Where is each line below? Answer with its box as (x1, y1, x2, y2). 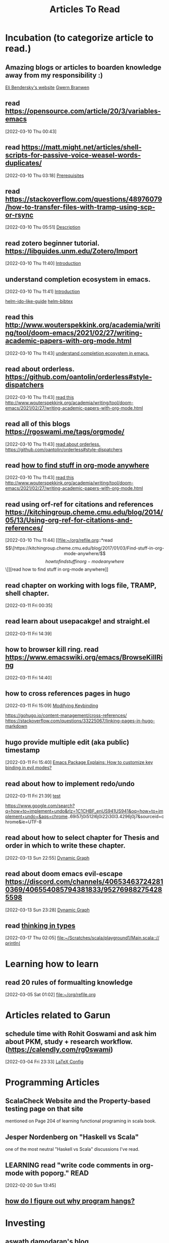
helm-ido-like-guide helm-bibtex (5, 298, 73, 305)
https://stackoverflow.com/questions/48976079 (5, 195, 162, 204)
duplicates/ (5, 159, 42, 168)
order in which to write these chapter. (5, 842, 126, 850)
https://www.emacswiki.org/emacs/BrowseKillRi (5, 653, 163, 662)
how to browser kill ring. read (5, 645, 99, 654)
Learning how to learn (5, 958, 99, 969)
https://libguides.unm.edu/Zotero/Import (5, 247, 138, 255)
